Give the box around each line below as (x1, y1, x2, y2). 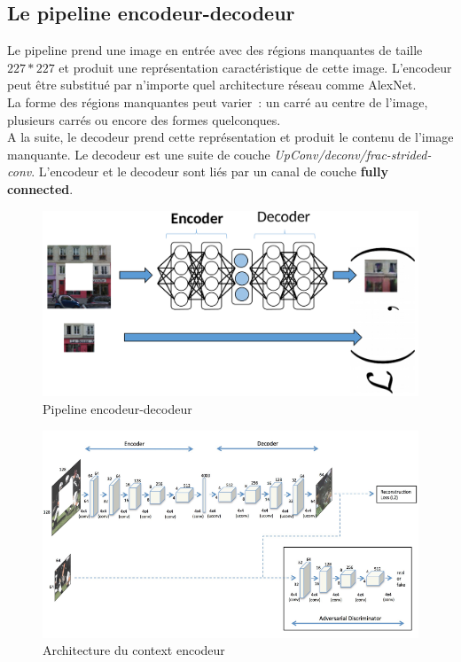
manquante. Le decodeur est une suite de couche (7, 144, 270, 163)
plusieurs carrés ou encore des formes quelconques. (7, 110, 281, 129)
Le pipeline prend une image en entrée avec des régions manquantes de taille (7, 41, 423, 59)
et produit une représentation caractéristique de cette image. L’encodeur (59, 58, 452, 76)
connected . (7, 179, 74, 198)
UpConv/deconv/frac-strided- (274, 144, 432, 163)
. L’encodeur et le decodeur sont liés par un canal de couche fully (31, 162, 388, 181)
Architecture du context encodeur (43, 641, 225, 659)
